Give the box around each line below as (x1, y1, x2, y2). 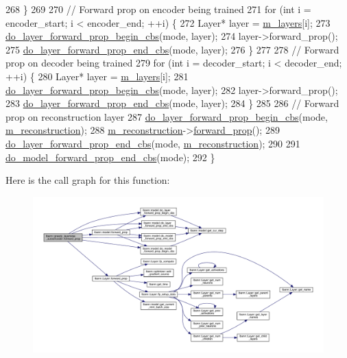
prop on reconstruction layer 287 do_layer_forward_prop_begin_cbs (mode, (5, 109, 328, 123)
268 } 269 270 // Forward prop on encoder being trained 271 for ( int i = (5, 2, 311, 16)
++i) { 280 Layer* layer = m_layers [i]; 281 (5, 69, 189, 83)
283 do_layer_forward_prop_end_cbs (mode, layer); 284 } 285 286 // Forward (5, 96, 339, 110)
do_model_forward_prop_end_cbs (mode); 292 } (5, 150, 215, 164)
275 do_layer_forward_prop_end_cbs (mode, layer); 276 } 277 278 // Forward (5, 42, 339, 56)
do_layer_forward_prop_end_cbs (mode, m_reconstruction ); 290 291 (5, 136, 300, 150)
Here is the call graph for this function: (5, 173, 170, 187)
